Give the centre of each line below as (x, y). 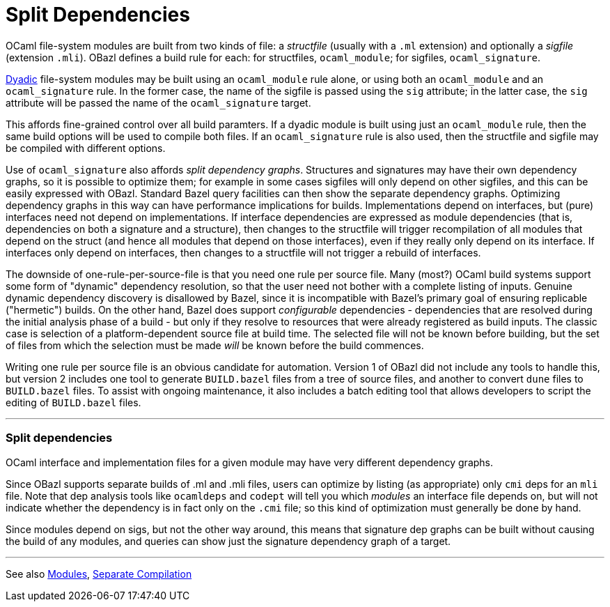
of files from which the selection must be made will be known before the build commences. (215, 345)
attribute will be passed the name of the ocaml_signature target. (158, 102)
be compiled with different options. (86, 148)
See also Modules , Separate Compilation (99, 574)
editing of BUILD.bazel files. (73, 402)
